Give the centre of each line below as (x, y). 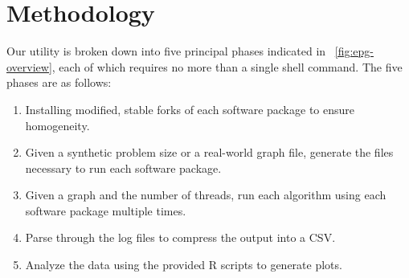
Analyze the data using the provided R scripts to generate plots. (184, 265)
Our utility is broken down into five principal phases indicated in (166, 51)
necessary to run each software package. (123, 168)
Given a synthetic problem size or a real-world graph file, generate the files (209, 152)
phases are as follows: (59, 82)
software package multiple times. (106, 210)
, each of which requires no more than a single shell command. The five (227, 66)
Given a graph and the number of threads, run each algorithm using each (206, 195)
